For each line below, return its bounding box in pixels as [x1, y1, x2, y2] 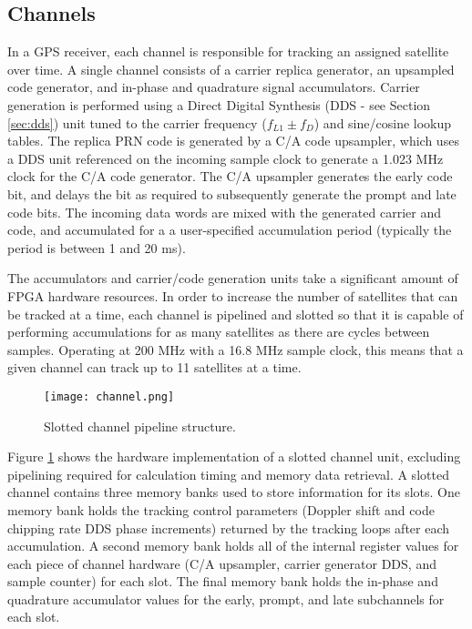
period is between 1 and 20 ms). [7, 238, 186, 257]
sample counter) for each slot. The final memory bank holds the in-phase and [7, 572, 438, 591]
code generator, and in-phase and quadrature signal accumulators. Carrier [7, 77, 420, 96]
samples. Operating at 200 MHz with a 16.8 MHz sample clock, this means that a [7, 340, 464, 359]
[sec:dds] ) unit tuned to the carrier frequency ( [7, 113, 267, 132]
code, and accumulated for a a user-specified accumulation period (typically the [7, 220, 452, 239]
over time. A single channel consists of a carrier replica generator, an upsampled [7, 59, 455, 78]
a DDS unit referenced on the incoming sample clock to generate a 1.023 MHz [7, 148, 444, 167]
